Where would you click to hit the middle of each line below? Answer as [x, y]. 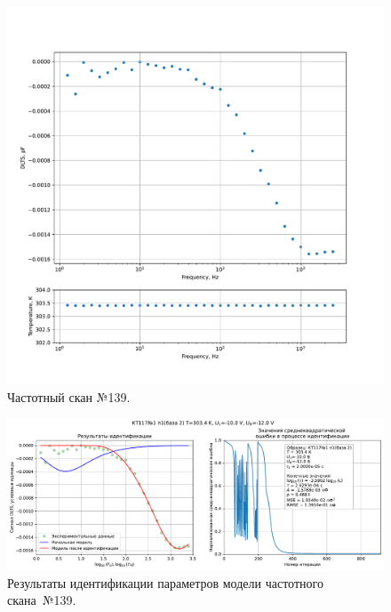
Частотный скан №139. [69, 396]
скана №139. [42, 600]
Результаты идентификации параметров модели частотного [165, 582]
